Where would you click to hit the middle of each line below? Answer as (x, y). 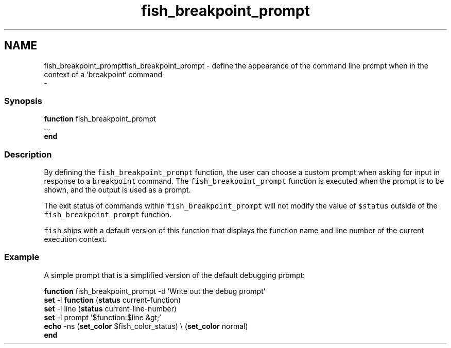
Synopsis (23, 101)
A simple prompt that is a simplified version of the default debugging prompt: (175, 275)
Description (28, 154)
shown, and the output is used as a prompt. (117, 190)
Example (22, 257)
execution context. (75, 239)
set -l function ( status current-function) (112, 300)
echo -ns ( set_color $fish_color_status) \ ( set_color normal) (146, 326)
